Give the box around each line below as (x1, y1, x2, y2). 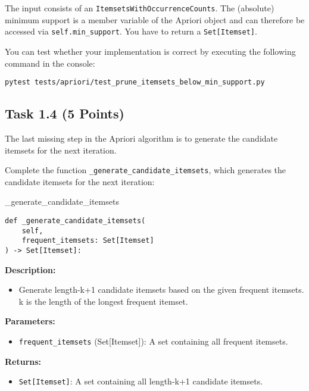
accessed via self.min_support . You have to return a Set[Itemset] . (5, 25, 257, 37)
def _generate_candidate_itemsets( (5, 216, 146, 225)
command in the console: (5, 57, 95, 69)
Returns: (5, 355, 42, 367)
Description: (5, 263, 56, 276)
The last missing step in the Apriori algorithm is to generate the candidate (5, 132, 278, 144)
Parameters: (5, 315, 55, 327)
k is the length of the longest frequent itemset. (18, 295, 188, 307)
